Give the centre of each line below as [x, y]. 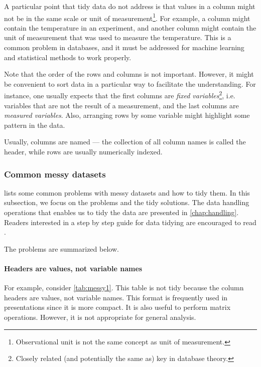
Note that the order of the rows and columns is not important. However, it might [129, 74]
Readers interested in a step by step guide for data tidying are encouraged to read [130, 222]
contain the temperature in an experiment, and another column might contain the [130, 27]
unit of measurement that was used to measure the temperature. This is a [118, 37]
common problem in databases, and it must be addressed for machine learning [124, 47]
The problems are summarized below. [61, 248]
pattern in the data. [35, 125]
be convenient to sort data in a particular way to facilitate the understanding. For [130, 83]
